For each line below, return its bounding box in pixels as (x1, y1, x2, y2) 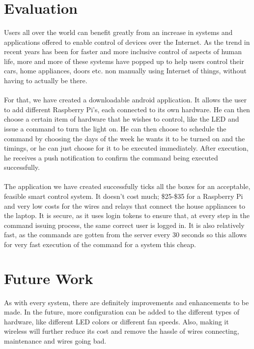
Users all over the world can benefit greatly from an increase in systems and (4, 27, 233, 37)
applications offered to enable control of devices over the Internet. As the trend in (4, 36, 250, 47)
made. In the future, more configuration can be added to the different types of (4, 307, 239, 317)
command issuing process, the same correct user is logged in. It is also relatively (4, 220, 245, 230)
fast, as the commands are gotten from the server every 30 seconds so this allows (4, 229, 247, 240)
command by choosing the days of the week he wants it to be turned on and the (4, 133, 245, 143)
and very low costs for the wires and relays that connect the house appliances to (4, 200, 245, 211)
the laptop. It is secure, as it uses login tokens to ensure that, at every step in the (4, 210, 250, 221)
